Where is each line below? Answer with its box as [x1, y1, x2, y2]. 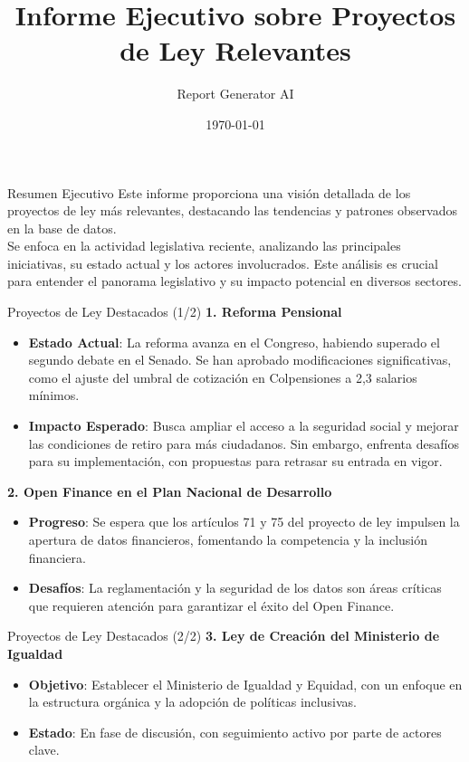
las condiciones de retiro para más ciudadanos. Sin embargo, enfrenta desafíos [28, 433, 459, 452]
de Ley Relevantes [120, 32, 351, 69]
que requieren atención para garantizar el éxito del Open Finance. [28, 595, 395, 614]
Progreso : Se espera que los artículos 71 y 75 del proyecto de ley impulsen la [28, 512, 460, 531]
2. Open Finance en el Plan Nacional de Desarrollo [7, 481, 332, 500]
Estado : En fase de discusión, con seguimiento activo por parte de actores [28, 722, 442, 741]
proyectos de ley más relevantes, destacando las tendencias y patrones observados [7, 201, 457, 220]
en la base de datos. [7, 218, 117, 237]
